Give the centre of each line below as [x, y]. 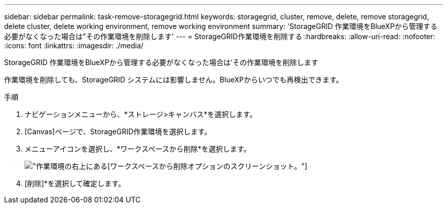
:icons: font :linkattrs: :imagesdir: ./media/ [74, 46]
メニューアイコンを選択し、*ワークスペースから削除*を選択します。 [138, 149]
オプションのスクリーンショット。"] [247, 166]
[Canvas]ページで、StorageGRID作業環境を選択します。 [118, 131]
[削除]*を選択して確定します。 [75, 183]
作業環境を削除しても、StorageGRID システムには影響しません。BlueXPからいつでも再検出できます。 [174, 80]
